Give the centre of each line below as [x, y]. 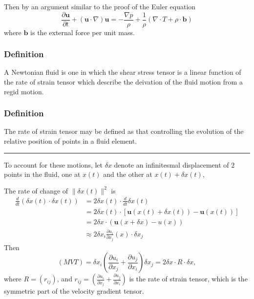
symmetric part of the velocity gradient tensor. [74, 291]
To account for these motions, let [53, 164]
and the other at [128, 174]
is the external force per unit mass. [83, 32]
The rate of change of [36, 190]
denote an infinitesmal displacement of [171, 164]
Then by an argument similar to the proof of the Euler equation [100, 6]
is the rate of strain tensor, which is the [188, 279]
